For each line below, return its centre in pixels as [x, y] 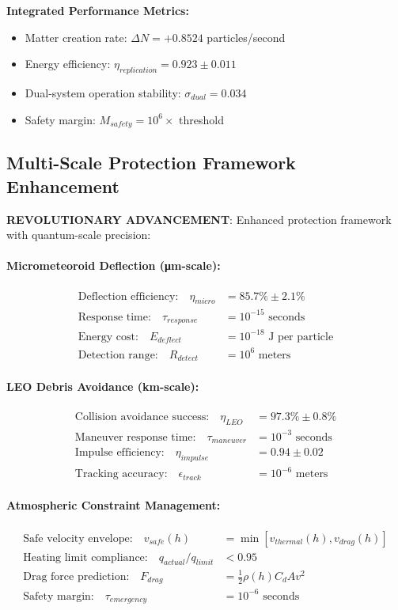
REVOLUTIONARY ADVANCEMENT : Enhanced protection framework [199, 219]
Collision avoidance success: [142, 417]
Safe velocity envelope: [78, 538]
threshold [201, 119]
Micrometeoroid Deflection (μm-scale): [114, 265]
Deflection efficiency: [128, 296]
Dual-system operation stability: [103, 92]
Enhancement [63, 186]
